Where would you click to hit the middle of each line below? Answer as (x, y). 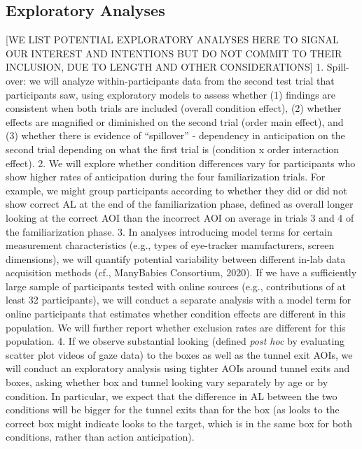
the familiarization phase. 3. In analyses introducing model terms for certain (169, 231)
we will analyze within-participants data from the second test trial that (182, 80)
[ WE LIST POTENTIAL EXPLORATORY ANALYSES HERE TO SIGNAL (172, 40)
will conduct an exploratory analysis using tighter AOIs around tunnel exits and (178, 368)
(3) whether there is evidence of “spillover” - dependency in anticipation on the (175, 135)
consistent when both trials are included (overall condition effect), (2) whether (174, 108)
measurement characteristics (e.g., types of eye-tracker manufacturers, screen (170, 245)
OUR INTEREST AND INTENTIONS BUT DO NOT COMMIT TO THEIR (174, 53)
